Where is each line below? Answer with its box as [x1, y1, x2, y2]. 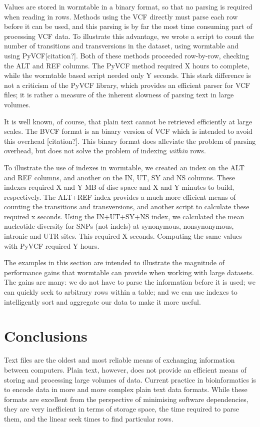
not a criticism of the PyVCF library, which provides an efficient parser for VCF [4, 79, 250, 90]
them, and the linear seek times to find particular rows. [4, 413, 173, 424]
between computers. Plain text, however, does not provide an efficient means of [4, 364, 246, 375]
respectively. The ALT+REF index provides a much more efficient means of [4, 191, 236, 202]
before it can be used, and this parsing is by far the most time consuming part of [4, 21, 252, 31]
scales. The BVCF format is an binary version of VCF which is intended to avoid [4, 126, 252, 136]
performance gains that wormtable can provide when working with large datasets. [4, 267, 254, 277]
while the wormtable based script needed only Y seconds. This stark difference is [4, 70, 251, 80]
